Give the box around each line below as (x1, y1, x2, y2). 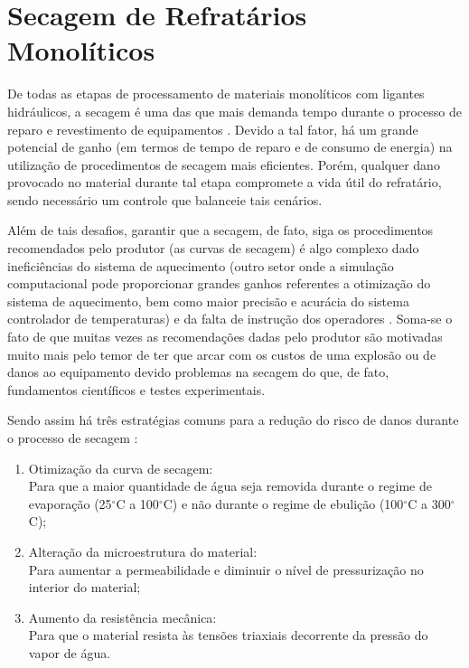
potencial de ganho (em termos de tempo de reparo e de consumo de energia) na (7, 137, 453, 156)
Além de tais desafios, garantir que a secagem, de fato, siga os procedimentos (7, 221, 434, 240)
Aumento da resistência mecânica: (28, 607, 217, 626)
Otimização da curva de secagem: (28, 458, 213, 477)
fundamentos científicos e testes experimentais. (7, 380, 266, 399)
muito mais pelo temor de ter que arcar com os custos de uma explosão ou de (7, 344, 436, 363)
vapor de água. (28, 643, 111, 662)
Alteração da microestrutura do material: (28, 541, 258, 560)
